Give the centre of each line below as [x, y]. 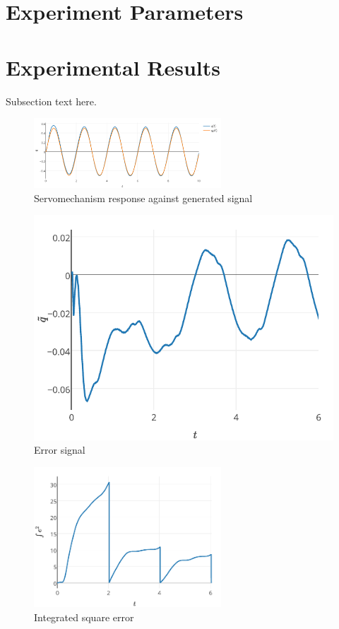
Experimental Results [113, 67]
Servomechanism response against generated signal [143, 198]
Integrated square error [84, 617]
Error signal [60, 450]
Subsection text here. [51, 101]
